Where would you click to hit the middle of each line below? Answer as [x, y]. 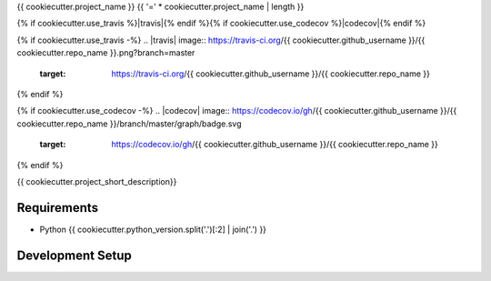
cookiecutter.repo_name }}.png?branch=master [106, 53]
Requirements [58, 208]
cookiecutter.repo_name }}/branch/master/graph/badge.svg [129, 124]
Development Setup [74, 255]
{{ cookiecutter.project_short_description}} [97, 181]
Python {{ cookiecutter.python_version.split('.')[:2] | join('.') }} [153, 229]
